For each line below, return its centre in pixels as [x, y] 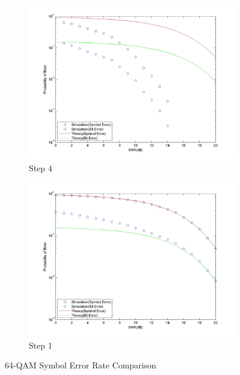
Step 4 [40, 167]
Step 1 [40, 345]
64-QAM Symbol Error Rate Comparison [81, 365]
